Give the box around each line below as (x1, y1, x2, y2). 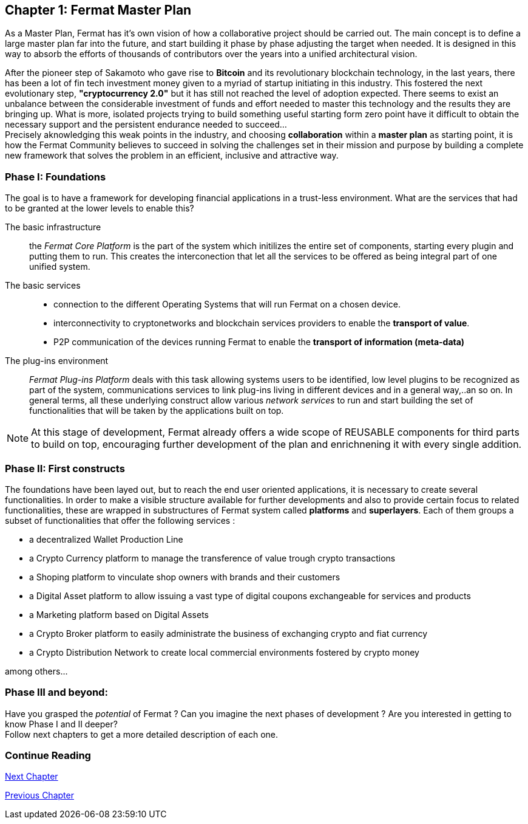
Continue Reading (5, 749, 91, 762)
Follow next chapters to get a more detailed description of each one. (5, 729, 279, 740)
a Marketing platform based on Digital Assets (29, 609, 209, 620)
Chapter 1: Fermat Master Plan (5, 2, 192, 18)
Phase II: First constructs (5, 462, 125, 475)
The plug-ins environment (5, 355, 109, 366)
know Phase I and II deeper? (5, 718, 118, 729)
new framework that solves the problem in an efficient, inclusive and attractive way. (5, 150, 339, 161)
